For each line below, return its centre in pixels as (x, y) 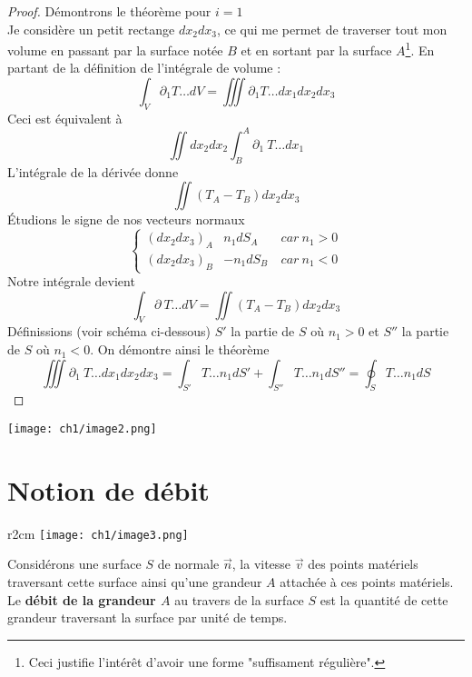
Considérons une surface (74, 564)
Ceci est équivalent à (65, 118)
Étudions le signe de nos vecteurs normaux (126, 219)
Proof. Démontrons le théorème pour (109, 11)
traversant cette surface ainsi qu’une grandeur (135, 582)
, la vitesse (261, 564)
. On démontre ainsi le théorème (180, 349)
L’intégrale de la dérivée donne (93, 171)
